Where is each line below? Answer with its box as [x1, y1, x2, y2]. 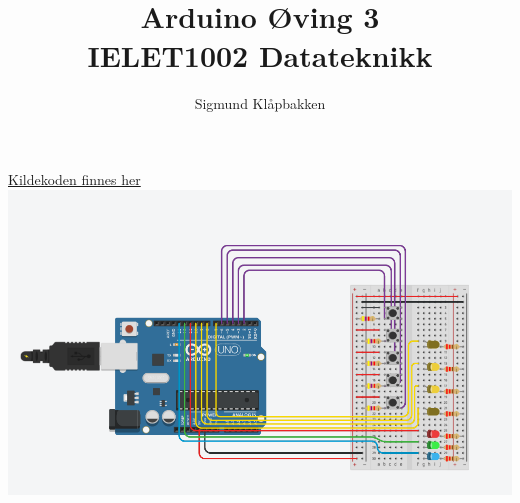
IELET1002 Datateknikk [87, 35, 433, 76]
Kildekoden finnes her [8, 168, 141, 189]
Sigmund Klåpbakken [194, 93, 326, 114]
